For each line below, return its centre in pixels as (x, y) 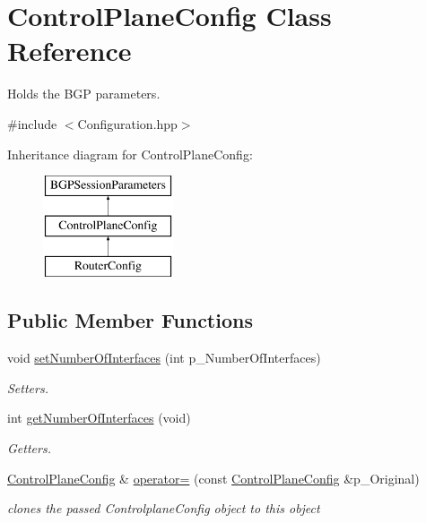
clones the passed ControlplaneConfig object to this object (164, 508)
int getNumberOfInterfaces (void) (99, 418)
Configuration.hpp (127, 123)
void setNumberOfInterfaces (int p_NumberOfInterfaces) (164, 358)
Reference (70, 51)
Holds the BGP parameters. (84, 94)
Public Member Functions (130, 320)
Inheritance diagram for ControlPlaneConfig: (130, 154)
